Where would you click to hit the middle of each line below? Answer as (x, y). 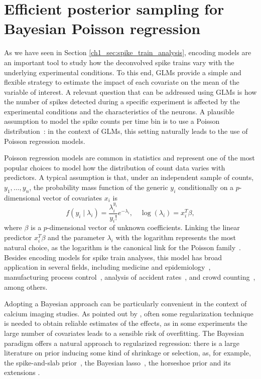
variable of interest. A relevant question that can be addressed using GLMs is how (130, 91)
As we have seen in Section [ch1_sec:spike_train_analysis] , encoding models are (128, 52)
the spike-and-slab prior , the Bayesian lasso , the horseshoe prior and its (117, 362)
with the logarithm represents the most (176, 237)
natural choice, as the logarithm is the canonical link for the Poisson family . (122, 247)
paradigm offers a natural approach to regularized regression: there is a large (122, 343)
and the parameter (76, 237)
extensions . (22, 372)
